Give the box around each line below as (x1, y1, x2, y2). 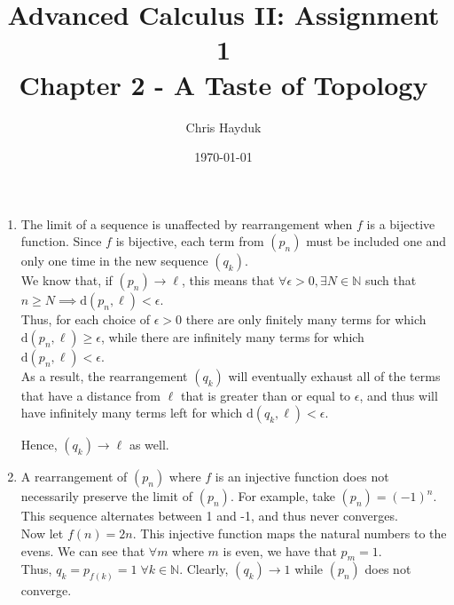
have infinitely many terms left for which (20, 403, 243, 422)
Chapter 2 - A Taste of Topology (19, 66, 428, 102)
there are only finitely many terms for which (185, 310, 427, 329)
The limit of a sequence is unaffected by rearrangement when (20, 214, 353, 233)
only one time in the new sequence (20, 251, 208, 270)
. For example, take (230, 487, 335, 505)
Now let (20, 524, 64, 543)
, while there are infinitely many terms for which (100, 327, 364, 346)
